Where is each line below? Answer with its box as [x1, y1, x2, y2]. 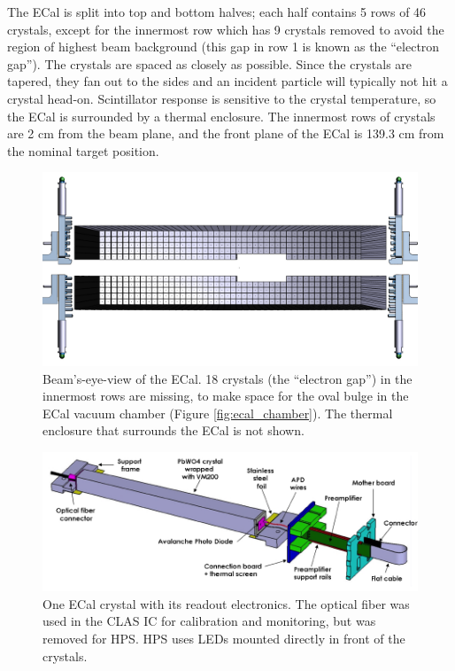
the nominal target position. [7, 141, 159, 160]
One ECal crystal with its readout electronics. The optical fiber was [42, 594, 410, 612]
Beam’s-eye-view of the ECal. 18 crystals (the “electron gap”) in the [42, 369, 413, 387]
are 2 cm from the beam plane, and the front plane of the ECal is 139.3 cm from [7, 124, 444, 143]
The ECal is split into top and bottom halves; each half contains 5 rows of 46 [7, 3, 427, 20]
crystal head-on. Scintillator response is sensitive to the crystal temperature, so [7, 89, 436, 107]
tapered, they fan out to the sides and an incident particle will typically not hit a [7, 72, 448, 90]
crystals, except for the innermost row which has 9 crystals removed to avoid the [7, 20, 444, 38]
